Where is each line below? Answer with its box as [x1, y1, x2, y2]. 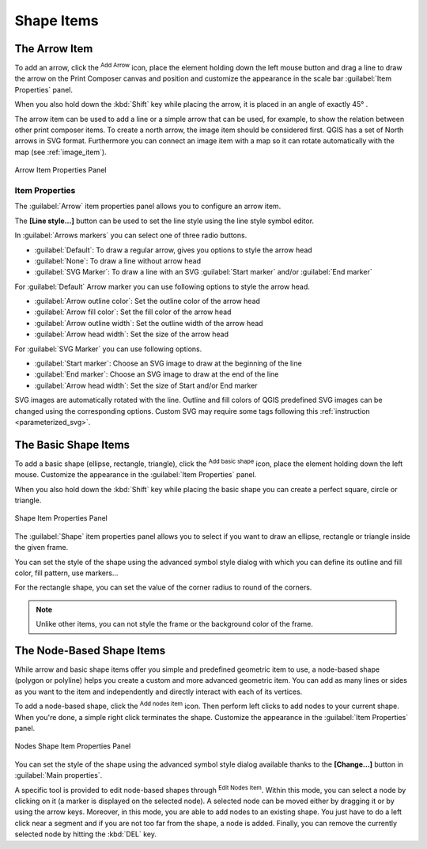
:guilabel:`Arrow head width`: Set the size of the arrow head [34, 329, 229, 339]
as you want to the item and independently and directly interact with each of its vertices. [14, 687, 303, 696]
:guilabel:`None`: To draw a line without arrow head [34, 256, 202, 265]
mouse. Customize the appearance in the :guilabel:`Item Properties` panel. [14, 470, 257, 479]
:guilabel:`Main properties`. [14, 771, 103, 780]
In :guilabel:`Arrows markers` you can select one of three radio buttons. [14, 230, 248, 241]
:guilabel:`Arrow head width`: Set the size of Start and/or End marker [34, 381, 258, 390]
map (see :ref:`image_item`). [14, 147, 107, 157]
